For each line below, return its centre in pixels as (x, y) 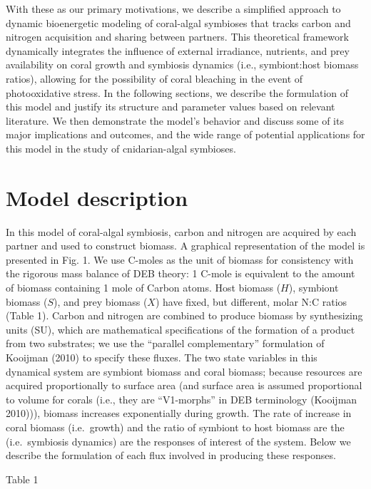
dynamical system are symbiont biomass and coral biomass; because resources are (184, 371)
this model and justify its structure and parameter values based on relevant (171, 107)
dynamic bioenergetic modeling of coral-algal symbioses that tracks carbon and (178, 22)
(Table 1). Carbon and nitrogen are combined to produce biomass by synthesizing (184, 315)
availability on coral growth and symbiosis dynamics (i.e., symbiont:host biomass (182, 65)
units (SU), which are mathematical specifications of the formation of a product (181, 329)
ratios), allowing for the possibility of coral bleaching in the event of (154, 78)
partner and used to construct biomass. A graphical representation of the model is (185, 246)
